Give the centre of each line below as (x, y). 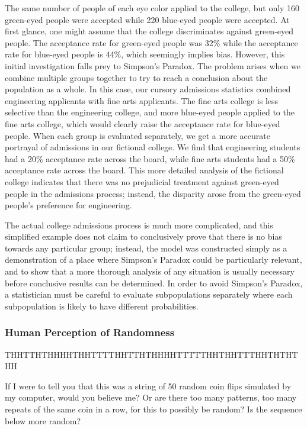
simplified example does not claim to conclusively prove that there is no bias (143, 236)
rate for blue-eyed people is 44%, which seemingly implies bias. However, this (145, 54)
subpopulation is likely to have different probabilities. (102, 306)
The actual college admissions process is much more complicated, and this (139, 225)
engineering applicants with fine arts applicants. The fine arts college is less (142, 100)
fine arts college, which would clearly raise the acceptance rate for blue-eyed (143, 123)
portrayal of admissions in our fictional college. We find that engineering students (153, 147)
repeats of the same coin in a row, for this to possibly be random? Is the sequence (153, 409)
